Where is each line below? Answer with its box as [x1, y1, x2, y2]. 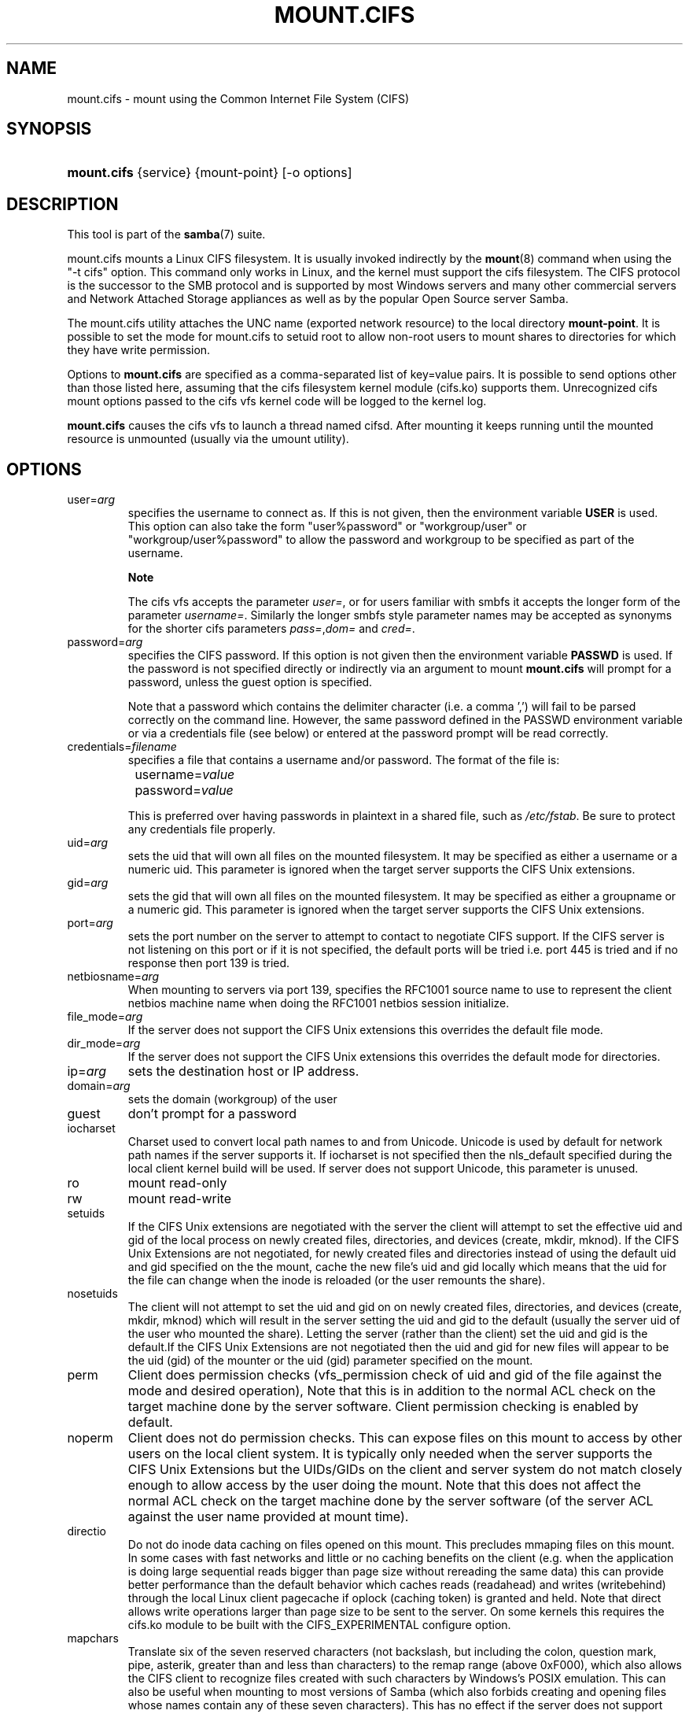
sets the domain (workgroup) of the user [127, 1092, 337, 1106]
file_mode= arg [67, 1010, 143, 1024]
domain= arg [67, 1079, 131, 1093]
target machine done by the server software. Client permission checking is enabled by [127, 1398, 639, 1415]
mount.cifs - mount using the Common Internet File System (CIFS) [67, 91, 410, 105]
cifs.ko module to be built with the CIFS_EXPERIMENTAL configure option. [127, 1618, 511, 1632]
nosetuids [67, 1287, 118, 1301]
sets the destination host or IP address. [127, 1063, 359, 1080]
